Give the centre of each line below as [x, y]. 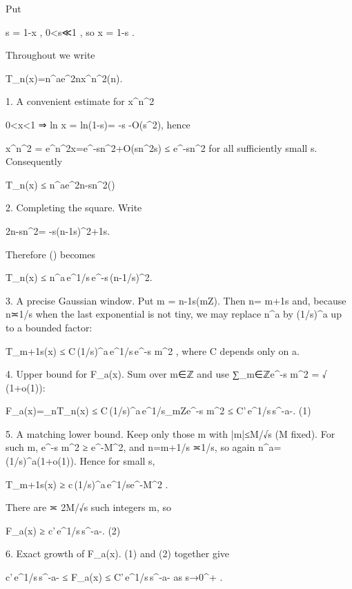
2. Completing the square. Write [74, 207]
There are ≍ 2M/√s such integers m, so [88, 507]
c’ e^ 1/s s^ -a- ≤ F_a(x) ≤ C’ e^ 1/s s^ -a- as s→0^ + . [114, 577]
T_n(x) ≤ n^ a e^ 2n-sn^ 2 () [60, 184]
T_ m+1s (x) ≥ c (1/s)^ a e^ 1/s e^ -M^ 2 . [87, 484]
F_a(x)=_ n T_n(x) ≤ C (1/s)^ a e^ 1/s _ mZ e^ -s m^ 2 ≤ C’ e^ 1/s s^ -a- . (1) [158, 411]
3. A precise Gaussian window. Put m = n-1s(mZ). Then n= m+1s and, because [176, 300]
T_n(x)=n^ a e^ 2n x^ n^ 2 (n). [64, 78]
